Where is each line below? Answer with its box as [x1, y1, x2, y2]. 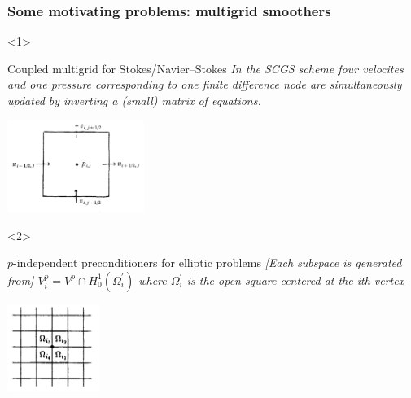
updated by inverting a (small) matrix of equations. [7, 92, 261, 108]
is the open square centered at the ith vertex [186, 271, 404, 288]
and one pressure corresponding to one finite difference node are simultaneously [7, 76, 402, 93]
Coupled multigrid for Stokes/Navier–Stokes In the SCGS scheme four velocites [7, 59, 404, 77]
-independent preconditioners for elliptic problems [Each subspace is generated [13, 254, 402, 271]
